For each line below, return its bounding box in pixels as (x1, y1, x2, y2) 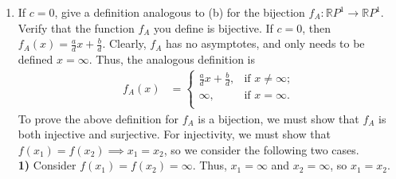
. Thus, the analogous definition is (88, 51, 256, 68)
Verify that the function (18, 19, 135, 36)
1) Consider (18, 157, 76, 173)
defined (18, 51, 53, 68)
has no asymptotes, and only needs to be (166, 35, 365, 52)
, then (302, 19, 331, 36)
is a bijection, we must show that (198, 110, 359, 126)
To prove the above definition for (18, 110, 178, 126)
